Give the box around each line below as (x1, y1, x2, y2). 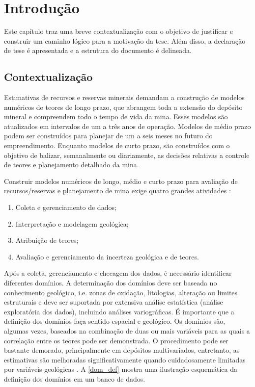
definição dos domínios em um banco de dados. (4, 373, 145, 384)
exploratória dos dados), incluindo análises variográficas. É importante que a (4, 306, 234, 316)
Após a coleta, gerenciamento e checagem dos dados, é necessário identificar (4, 268, 232, 278)
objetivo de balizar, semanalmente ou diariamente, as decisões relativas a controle (4, 150, 250, 160)
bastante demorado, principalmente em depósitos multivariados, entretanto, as (4, 345, 240, 355)
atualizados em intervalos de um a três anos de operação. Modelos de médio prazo (4, 121, 251, 131)
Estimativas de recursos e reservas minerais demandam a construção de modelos (4, 92, 245, 103)
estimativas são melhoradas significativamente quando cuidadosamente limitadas (4, 354, 246, 364)
